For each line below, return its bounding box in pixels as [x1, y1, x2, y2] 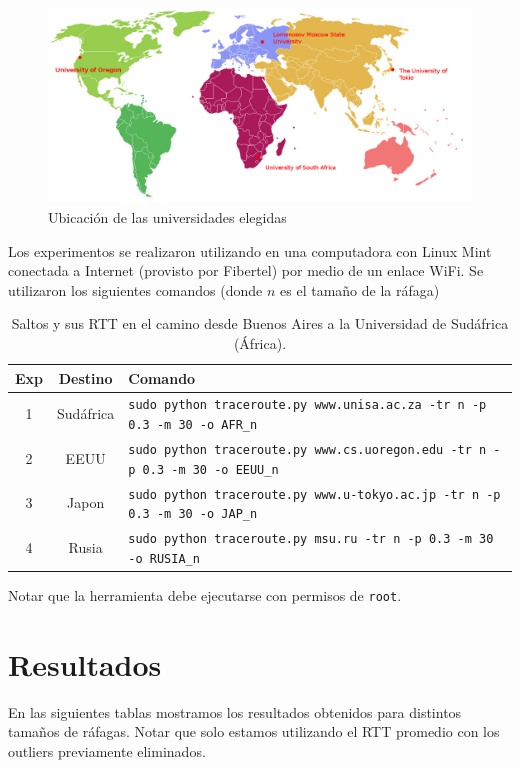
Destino [58, 367, 113, 388]
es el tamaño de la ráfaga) [280, 279, 440, 300]
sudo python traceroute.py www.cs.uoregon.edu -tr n [128, 443, 487, 457]
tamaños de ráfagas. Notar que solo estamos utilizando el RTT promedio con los [8, 721, 500, 742]
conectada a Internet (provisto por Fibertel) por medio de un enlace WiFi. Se [8, 260, 484, 281]
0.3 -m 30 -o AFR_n [128, 418, 258, 433]
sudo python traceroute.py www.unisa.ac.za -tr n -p [128, 398, 487, 413]
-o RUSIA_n [128, 551, 200, 566]
